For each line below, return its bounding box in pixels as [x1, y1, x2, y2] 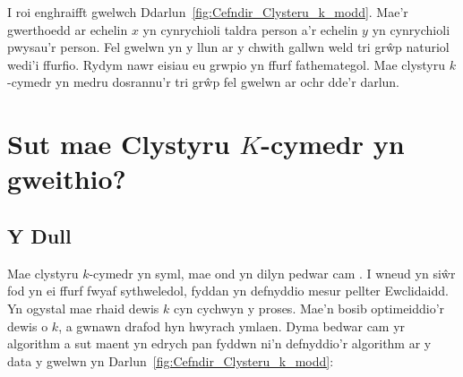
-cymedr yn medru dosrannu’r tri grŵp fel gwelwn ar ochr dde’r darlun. [7, 73, 400, 91]
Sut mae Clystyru [7, 125, 230, 162]
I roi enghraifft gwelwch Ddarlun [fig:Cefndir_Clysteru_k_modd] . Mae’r [7, 3, 408, 21]
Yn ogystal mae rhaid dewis [7, 298, 159, 317]
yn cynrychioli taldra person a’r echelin [142, 20, 358, 39]
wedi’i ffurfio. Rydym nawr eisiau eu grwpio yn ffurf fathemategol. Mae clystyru [7, 55, 446, 73]
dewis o [7, 316, 48, 335]
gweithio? [7, 160, 126, 197]
